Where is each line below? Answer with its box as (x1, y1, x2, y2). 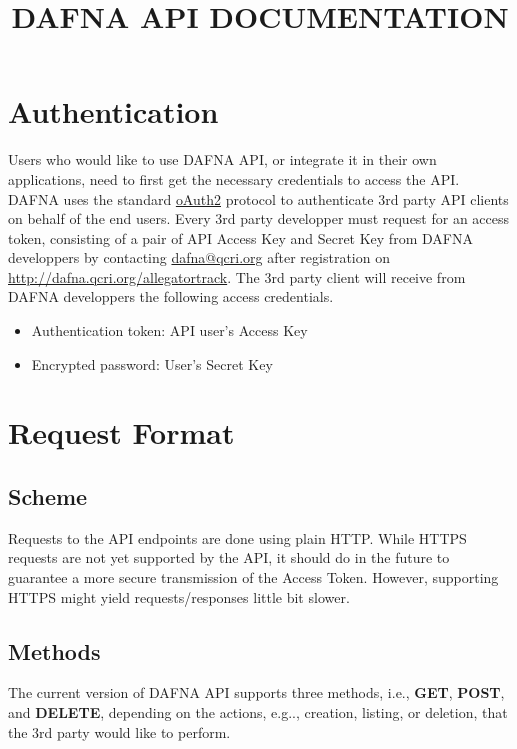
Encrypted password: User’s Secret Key (31, 353, 273, 374)
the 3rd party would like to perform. (8, 721, 231, 742)
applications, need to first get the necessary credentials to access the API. (8, 168, 460, 189)
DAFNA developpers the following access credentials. (8, 286, 334, 307)
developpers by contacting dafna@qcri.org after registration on (8, 247, 390, 268)
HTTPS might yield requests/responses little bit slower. (8, 586, 350, 607)
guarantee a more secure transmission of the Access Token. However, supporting (8, 567, 499, 588)
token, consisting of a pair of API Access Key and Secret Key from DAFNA (8, 227, 473, 248)
